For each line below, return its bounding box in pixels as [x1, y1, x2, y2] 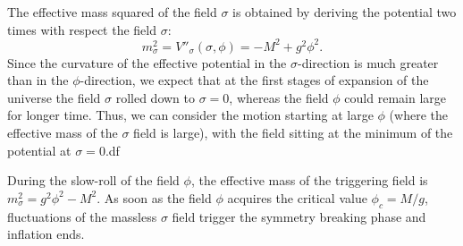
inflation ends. [7, 225, 85, 243]
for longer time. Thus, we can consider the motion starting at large [7, 106, 374, 124]
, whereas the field [229, 88, 329, 106]
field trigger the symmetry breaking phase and [172, 207, 426, 225]
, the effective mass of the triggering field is [190, 171, 428, 190]
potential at [7, 140, 72, 159]
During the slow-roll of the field [7, 171, 180, 190]
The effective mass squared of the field [7, 3, 217, 21]
